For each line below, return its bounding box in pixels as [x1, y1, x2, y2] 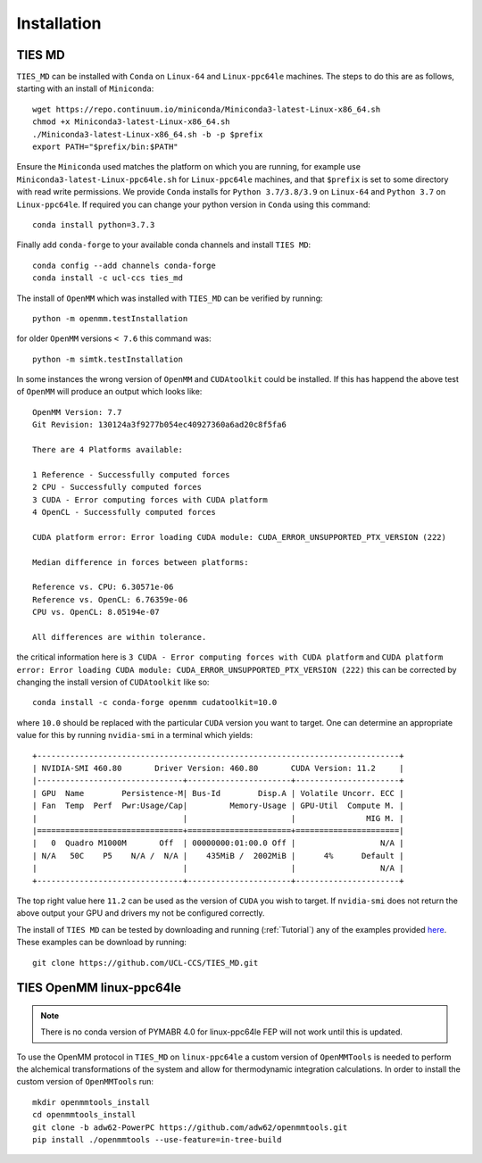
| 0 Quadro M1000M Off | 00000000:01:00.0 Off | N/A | [32, 838, 404, 848]
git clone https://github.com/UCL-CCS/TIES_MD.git [32, 958, 259, 968]
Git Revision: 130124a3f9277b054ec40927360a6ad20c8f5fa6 [32, 420, 287, 430]
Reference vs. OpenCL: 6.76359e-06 [32, 594, 188, 604]
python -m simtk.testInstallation [32, 353, 183, 364]
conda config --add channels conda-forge [32, 260, 216, 270]
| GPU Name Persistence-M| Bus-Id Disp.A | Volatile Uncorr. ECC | [32, 788, 404, 798]
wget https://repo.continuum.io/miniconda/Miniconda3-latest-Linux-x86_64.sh [32, 104, 381, 114]
